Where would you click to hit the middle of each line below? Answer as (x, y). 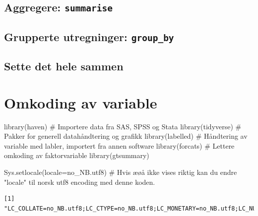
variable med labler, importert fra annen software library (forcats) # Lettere (119, 145)
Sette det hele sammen (64, 66)
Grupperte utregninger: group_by (89, 36)
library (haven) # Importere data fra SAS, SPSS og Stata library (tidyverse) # (123, 126)
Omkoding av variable (81, 102)
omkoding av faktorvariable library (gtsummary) (77, 155)
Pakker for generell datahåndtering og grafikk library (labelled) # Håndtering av (126, 136)
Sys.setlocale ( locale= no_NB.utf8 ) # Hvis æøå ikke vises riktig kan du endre (121, 172)
